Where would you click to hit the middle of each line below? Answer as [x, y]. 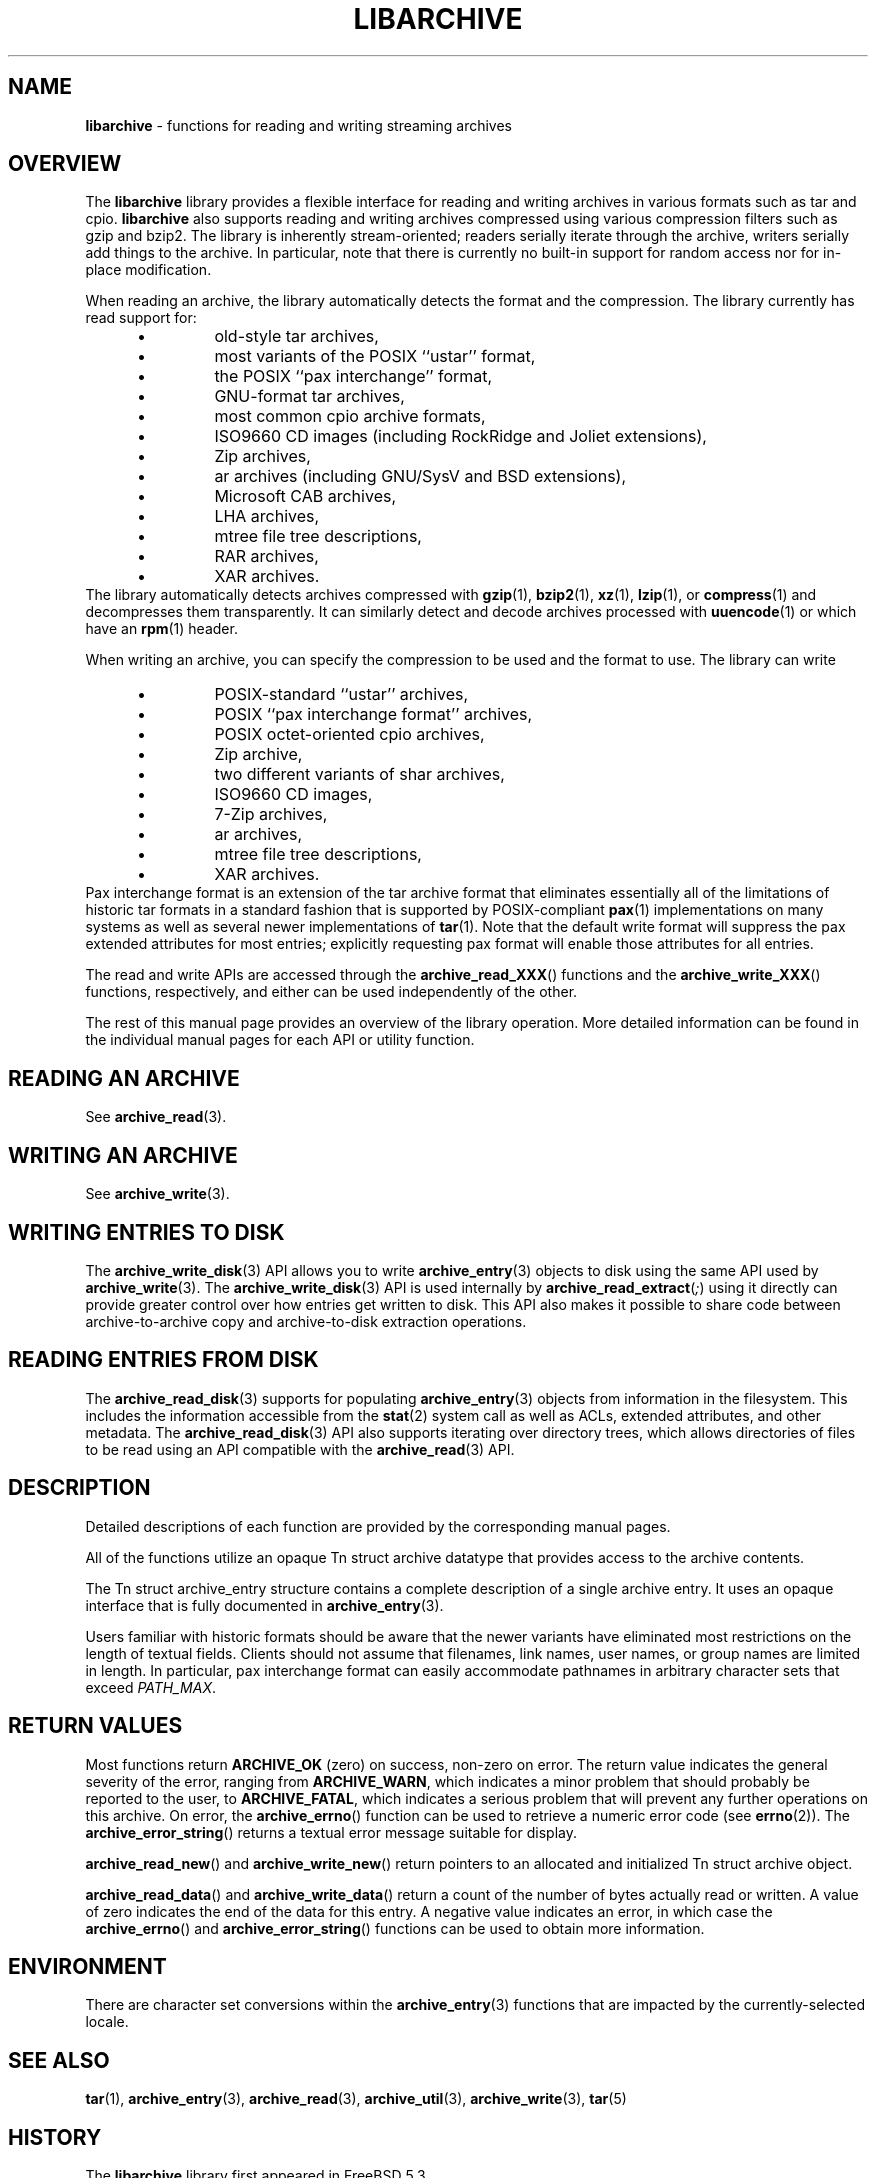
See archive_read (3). [156, 1117]
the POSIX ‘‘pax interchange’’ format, [353, 376]
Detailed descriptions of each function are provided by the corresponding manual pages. [378, 1526]
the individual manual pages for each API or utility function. [280, 1040]
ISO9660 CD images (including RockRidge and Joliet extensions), [460, 436]
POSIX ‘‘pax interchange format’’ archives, [373, 714]
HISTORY [55, 2137]
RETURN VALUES [95, 1726]
